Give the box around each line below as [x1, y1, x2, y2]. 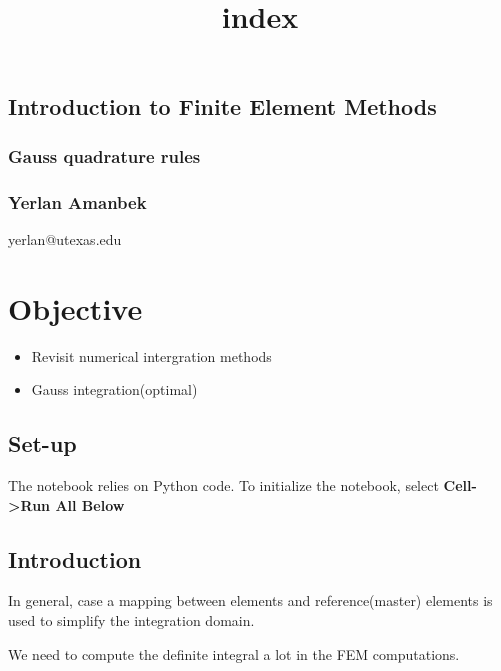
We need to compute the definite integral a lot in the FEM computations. [8, 643, 460, 664]
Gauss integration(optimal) [31, 379, 198, 400]
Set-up [8, 428, 77, 459]
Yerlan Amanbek [8, 189, 147, 214]
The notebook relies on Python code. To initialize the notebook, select [8, 474, 439, 495]
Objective [8, 287, 143, 328]
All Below [55, 494, 125, 515]
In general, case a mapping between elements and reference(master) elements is [8, 590, 493, 611]
